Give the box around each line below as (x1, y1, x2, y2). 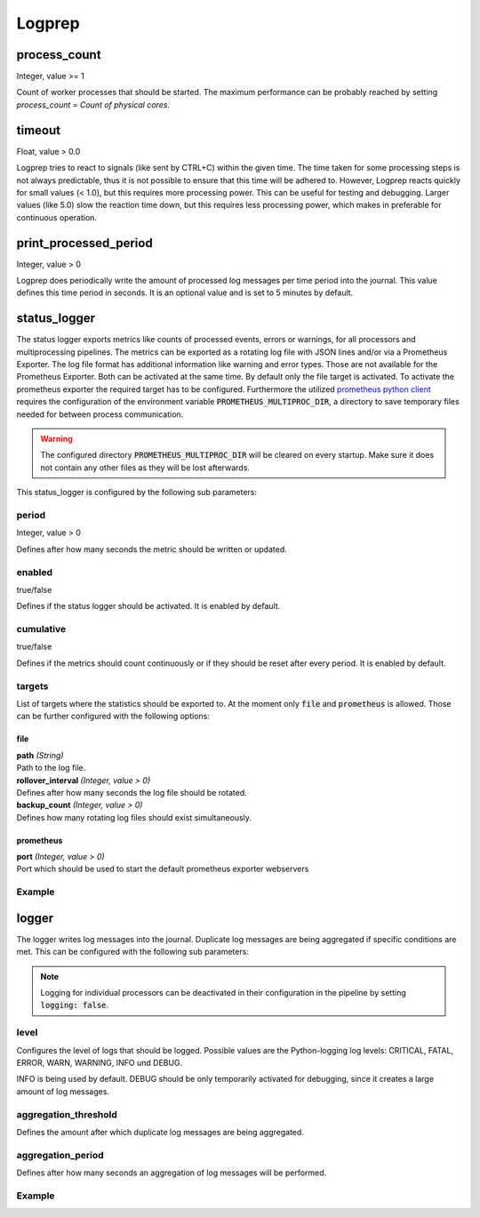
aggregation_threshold (16, 1108, 117, 1120)
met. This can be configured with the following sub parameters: (16, 947, 249, 957)
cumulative (16, 623, 67, 636)
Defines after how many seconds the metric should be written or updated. (16, 543, 288, 555)
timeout (16, 123, 61, 138)
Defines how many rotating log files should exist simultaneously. (16, 812, 252, 822)
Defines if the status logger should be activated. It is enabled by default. (16, 601, 281, 612)
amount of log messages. (16, 1085, 110, 1097)
